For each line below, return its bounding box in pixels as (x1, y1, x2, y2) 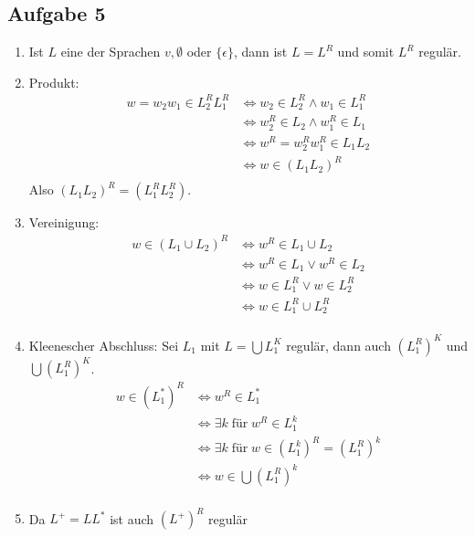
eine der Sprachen (60, 42, 161, 61)
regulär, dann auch (286, 335, 391, 354)
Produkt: (28, 72, 79, 91)
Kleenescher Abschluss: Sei (28, 335, 179, 354)
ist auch (110, 509, 154, 528)
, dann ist (233, 42, 288, 61)
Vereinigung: (28, 213, 100, 232)
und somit (337, 42, 395, 61)
